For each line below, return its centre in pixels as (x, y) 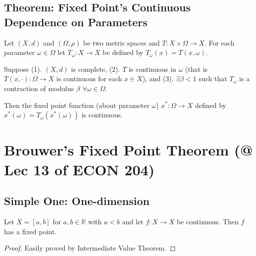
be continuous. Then (207, 221)
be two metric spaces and (121, 42)
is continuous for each (89, 78)
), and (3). (158, 78)
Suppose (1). (23, 69)
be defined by (123, 52)
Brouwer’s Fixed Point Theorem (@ (128, 150)
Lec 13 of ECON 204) (79, 169)
